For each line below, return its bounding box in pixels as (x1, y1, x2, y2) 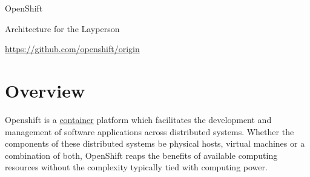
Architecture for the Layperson (5, 22, 120, 35)
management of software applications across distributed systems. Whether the (5, 125, 294, 138)
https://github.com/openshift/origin (5, 42, 140, 55)
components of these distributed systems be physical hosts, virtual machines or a (5, 137, 305, 150)
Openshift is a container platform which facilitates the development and (5, 113, 272, 125)
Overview (5, 78, 85, 102)
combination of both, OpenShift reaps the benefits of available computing (5, 149, 278, 161)
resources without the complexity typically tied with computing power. (5, 161, 268, 173)
